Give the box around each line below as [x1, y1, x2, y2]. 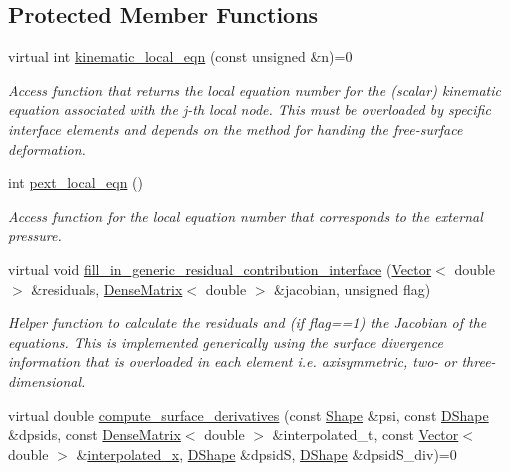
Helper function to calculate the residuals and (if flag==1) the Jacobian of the [8, 312, 487, 333]
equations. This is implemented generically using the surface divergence [8, 331, 443, 352]
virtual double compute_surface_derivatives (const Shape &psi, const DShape [8, 404, 489, 425]
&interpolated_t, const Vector [272, 424, 459, 445]
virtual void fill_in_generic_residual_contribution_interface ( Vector [8, 258, 432, 279]
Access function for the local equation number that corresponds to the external [8, 205, 483, 226]
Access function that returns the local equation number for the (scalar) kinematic [8, 79, 501, 100]
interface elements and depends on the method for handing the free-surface [8, 118, 463, 139]
